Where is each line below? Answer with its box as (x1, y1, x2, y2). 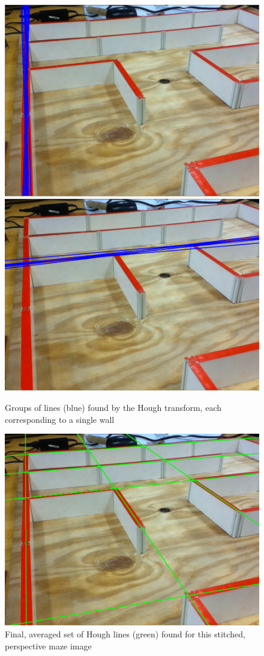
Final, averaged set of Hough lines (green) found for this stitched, (5, 627, 245, 640)
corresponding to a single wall (5, 413, 115, 425)
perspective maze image (5, 639, 92, 652)
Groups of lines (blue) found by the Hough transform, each (5, 401, 221, 414)
